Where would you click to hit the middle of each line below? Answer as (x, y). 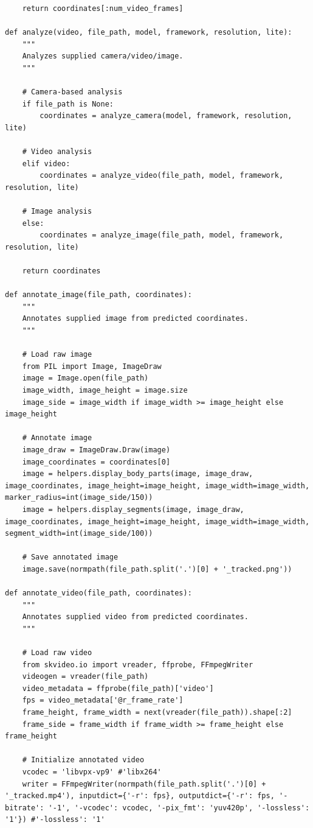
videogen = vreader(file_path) (85, 677)
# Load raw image (57, 355)
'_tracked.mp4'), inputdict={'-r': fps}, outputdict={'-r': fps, (140, 796)
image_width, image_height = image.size (105, 390)
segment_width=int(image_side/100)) (79, 534)
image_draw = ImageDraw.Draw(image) (96, 450)
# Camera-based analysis (72, 92)
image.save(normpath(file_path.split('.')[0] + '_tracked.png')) (157, 569)
